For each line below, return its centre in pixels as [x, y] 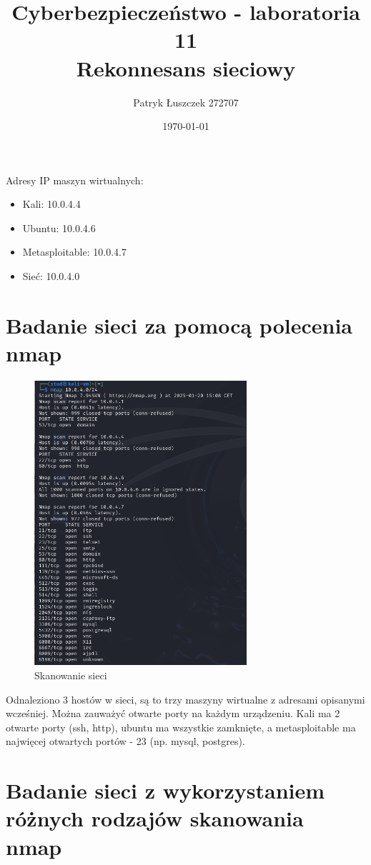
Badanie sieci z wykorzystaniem [165, 790]
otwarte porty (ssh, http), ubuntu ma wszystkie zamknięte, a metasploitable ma [181, 727]
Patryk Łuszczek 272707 [186, 102]
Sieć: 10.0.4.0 [51, 276]
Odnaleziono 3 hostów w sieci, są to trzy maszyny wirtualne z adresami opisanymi [185, 699]
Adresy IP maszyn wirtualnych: [75, 180]
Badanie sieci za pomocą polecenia [179, 325]
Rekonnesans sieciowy [186, 67]
